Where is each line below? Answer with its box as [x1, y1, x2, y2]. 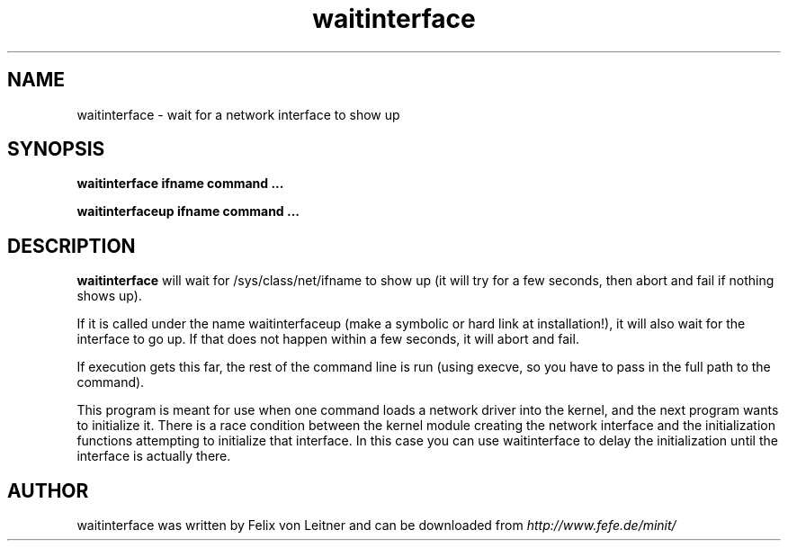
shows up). [76, 288, 142, 304]
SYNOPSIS [7, 138, 105, 161]
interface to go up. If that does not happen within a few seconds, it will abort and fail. [76, 331, 579, 347]
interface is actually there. [76, 448, 231, 464]
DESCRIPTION [7, 234, 136, 257]
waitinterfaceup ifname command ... [76, 203, 300, 220]
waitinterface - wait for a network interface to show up [76, 106, 400, 122]
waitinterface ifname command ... [76, 175, 284, 192]
